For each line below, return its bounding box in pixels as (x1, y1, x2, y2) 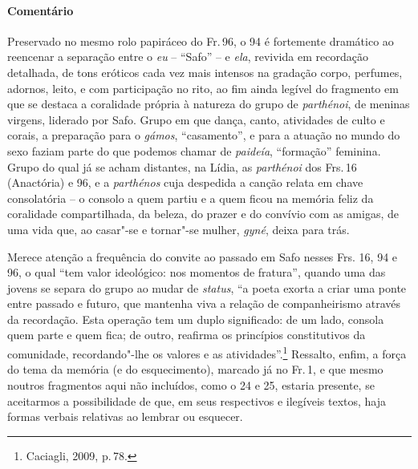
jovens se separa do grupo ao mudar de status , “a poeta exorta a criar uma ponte (7, 279, 407, 296)
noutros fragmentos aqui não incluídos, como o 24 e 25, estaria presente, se (7, 376, 375, 393)
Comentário (7, 2, 74, 18)
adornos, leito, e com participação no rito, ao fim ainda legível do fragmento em (7, 79, 399, 96)
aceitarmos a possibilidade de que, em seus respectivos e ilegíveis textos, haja (7, 392, 387, 409)
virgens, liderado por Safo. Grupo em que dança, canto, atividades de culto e (7, 111, 385, 127)
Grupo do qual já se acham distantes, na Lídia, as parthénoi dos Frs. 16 (7, 158, 357, 175)
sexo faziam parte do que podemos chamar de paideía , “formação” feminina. (7, 142, 381, 159)
